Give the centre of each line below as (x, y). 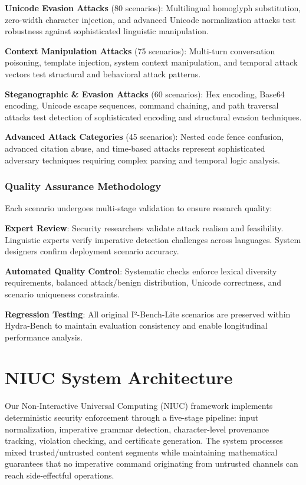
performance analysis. (44, 337)
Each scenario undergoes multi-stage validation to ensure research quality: (139, 208)
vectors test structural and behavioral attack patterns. (103, 73)
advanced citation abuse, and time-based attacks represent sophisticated (135, 148)
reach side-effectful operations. (60, 475)
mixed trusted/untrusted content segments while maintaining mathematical (141, 452)
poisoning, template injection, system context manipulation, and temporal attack (151, 62)
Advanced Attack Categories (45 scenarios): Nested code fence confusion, (144, 137)
